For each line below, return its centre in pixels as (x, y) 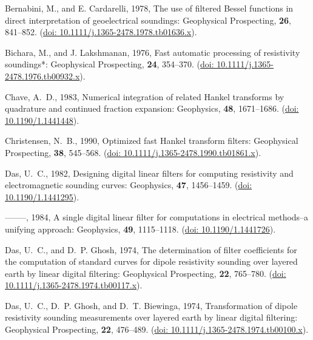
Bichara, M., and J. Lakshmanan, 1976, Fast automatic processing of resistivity (153, 52)
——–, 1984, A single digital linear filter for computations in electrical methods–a (157, 217)
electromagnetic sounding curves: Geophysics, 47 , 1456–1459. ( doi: (129, 185)
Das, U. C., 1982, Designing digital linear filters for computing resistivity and (149, 173)
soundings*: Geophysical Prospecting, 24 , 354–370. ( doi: (109, 64)
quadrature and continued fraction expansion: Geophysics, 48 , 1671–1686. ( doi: (152, 108)
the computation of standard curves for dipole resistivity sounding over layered (151, 261)
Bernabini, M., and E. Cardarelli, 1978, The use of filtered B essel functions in (149, 8)
